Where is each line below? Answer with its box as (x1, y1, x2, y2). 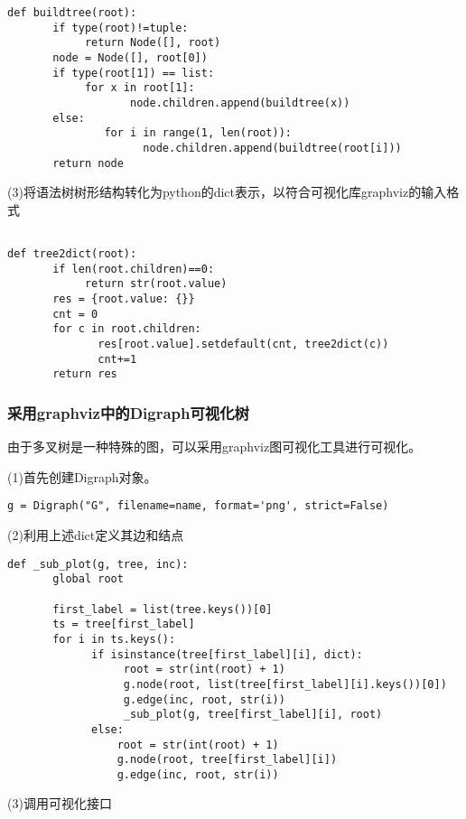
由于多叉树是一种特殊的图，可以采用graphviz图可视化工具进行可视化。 (7, 437, 422, 456)
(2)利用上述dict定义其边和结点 (7, 526, 184, 544)
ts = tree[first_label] (52, 618, 195, 631)
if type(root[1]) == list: (52, 66, 215, 79)
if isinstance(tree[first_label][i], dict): (91, 647, 363, 661)
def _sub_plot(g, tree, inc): (7, 557, 189, 571)
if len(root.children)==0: (52, 262, 215, 275)
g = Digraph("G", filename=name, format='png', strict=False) (7, 499, 389, 513)
